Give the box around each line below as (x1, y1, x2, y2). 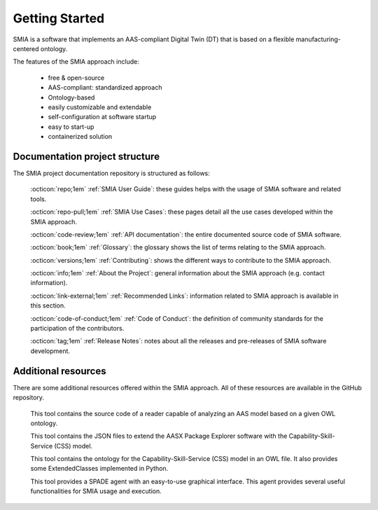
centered (13, 44, 39, 53)
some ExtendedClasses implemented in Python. (30, 464, 169, 473)
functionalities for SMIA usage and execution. (30, 487, 162, 495)
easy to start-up (48, 123, 94, 131)
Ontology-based (48, 93, 95, 102)
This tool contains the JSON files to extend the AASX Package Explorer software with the (30, 432, 288, 441)
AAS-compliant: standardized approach (48, 83, 162, 92)
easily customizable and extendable (48, 102, 152, 111)
